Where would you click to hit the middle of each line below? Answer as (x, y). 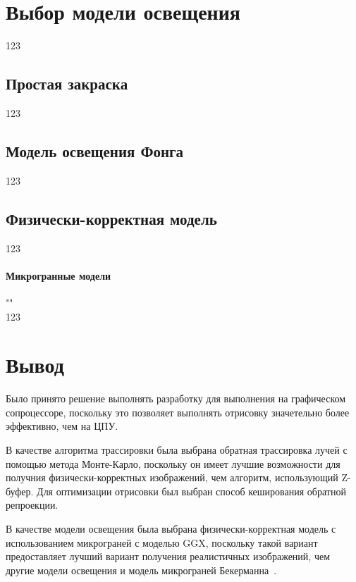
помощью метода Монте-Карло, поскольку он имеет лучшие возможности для (173, 463)
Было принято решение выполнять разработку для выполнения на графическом (176, 398)
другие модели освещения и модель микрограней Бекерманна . (141, 570)
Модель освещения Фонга (95, 150)
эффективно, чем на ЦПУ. (62, 426)
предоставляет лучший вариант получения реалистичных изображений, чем (168, 556)
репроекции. (32, 505)
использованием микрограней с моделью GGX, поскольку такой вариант (162, 542)
